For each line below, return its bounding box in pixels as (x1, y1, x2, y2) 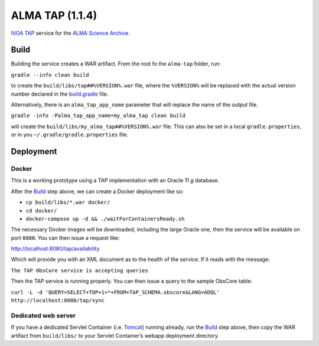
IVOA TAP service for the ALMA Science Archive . (11, 30, 130, 37)
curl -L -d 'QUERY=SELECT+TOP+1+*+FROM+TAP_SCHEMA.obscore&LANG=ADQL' (11, 289, 220, 295)
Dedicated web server (11, 311, 76, 319)
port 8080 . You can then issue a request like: (11, 234, 120, 241)
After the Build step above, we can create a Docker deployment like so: (11, 188, 184, 195)
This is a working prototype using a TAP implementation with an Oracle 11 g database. (11, 177, 220, 184)
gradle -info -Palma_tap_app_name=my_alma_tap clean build (11, 112, 186, 119)
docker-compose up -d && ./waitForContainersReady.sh (25, 216, 185, 222)
